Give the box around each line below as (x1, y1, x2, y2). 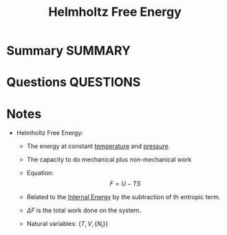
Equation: (26, 169, 54, 177)
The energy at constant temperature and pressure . (26, 142, 171, 150)
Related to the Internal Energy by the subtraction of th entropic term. (26, 193, 221, 201)
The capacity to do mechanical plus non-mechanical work (26, 156, 192, 164)
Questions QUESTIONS (6, 74, 141, 90)
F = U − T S (109, 180, 141, 188)
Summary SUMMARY (6, 43, 131, 59)
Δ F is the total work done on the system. (26, 206, 142, 214)
